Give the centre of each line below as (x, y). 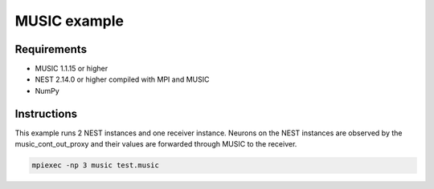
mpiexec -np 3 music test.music (96, 165)
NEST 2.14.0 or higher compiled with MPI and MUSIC (122, 79)
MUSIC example (70, 21)
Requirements (51, 49)
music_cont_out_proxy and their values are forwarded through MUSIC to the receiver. (156, 144)
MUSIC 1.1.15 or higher (72, 69)
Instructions (46, 113)
